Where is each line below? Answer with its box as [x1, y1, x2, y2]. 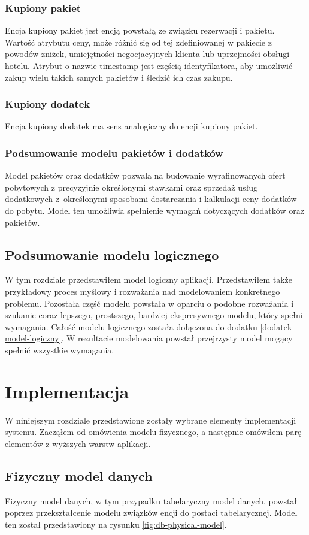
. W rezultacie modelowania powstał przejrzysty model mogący [61, 332, 293, 344]
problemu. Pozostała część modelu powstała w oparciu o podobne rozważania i [5, 297, 294, 309]
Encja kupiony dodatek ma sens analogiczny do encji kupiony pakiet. [5, 120, 258, 132]
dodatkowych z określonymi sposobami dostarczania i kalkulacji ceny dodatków [5, 192, 297, 205]
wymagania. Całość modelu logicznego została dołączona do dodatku [5, 320, 257, 333]
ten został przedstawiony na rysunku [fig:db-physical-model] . [5, 518, 227, 530]
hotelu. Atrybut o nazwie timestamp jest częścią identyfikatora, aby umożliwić [5, 59, 293, 71]
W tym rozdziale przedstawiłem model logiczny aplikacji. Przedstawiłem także [5, 273, 292, 286]
